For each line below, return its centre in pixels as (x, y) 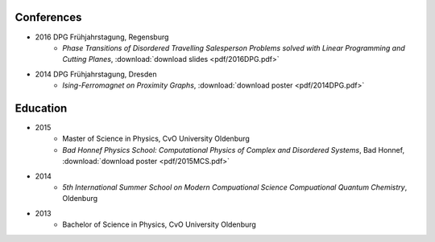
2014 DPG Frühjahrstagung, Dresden (96, 74)
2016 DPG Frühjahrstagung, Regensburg (102, 37)
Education (41, 108)
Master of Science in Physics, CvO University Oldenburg (156, 139)
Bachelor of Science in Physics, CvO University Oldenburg (159, 224)
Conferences (48, 17)
